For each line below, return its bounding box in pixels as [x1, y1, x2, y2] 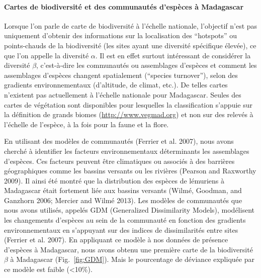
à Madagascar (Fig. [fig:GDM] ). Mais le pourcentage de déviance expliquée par [10, 254, 254, 264]
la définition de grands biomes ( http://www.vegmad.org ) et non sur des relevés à [4, 109, 253, 120]
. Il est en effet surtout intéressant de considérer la [95, 50, 251, 60]
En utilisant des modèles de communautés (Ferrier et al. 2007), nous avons [4, 136, 234, 146]
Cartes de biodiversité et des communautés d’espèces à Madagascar [4, 1, 244, 12]
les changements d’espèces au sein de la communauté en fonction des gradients [4, 215, 246, 225]
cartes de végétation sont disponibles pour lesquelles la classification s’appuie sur [4, 99, 252, 110]
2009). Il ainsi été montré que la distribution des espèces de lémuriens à [4, 175, 225, 186]
